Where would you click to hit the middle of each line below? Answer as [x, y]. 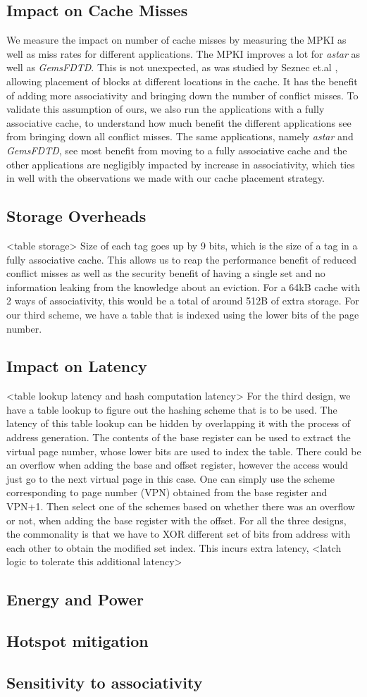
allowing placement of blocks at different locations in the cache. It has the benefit [182, 81]
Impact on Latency [77, 366]
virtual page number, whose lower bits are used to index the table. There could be [184, 451]
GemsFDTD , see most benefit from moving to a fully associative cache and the [177, 150]
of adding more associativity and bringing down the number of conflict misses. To [182, 95]
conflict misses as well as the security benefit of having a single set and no [166, 273]
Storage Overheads [76, 216]
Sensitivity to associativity [105, 682]
